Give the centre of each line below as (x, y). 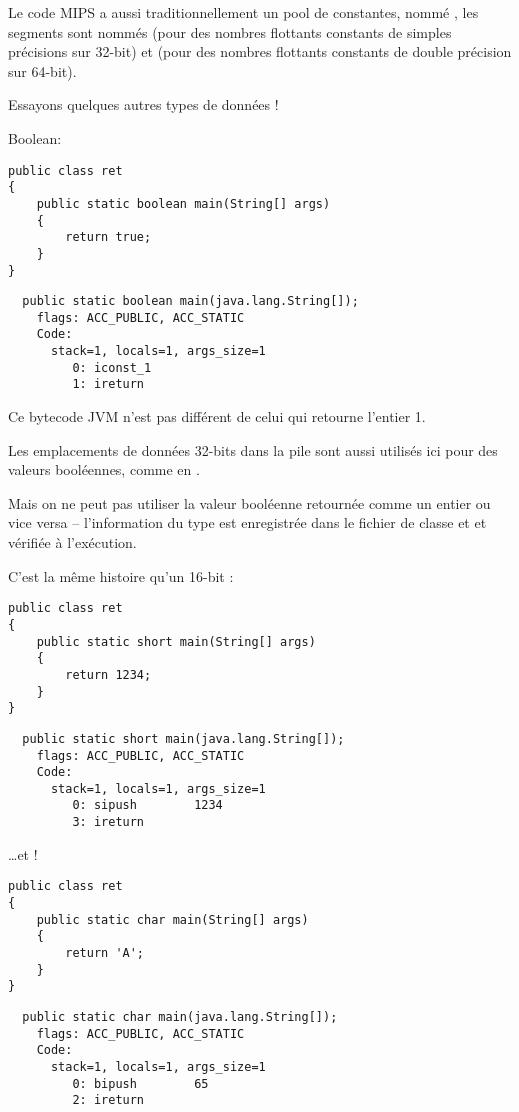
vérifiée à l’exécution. (72, 542)
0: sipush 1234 (147, 805)
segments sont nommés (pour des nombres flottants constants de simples (230, 31)
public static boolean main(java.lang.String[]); (190, 301)
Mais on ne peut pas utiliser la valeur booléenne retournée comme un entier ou (249, 502)
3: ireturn (108, 822)
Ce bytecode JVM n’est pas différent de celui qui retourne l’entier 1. (217, 416)
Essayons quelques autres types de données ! (143, 104)
